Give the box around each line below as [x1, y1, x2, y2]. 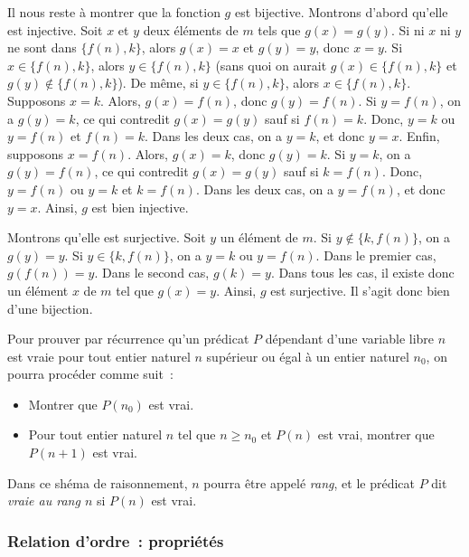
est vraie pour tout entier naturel [7, 346, 191, 365]
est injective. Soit [7, 20, 103, 39]
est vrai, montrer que [317, 425, 435, 444]
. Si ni [391, 20, 425, 39]
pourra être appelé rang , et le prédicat [203, 473, 415, 492]
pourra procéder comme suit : [7, 364, 174, 383]
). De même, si [117, 73, 199, 92]
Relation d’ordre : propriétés [7, 529, 224, 552]
